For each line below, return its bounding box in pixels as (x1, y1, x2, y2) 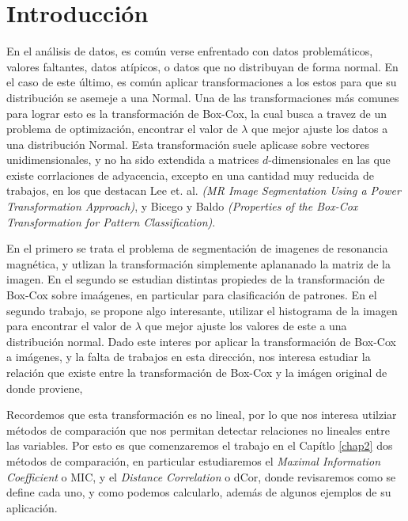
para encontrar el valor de (6, 318, 132, 334)
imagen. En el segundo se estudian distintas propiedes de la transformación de (6, 271, 385, 287)
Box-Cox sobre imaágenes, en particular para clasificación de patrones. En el (6, 287, 377, 303)
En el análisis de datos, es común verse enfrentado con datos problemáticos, (6, 43, 373, 59)
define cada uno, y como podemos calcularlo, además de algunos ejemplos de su (6, 484, 391, 500)
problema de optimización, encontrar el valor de (6, 120, 238, 137)
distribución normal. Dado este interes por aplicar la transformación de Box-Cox (6, 333, 396, 349)
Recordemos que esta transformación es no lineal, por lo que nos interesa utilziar (6, 406, 397, 423)
